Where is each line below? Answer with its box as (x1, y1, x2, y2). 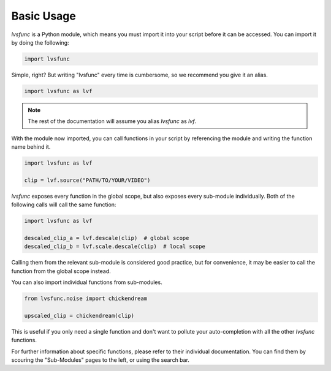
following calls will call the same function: (11, 201, 116, 208)
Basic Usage (11, 9, 76, 23)
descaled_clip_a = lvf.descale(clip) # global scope (24, 234, 189, 241)
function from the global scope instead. (11, 267, 112, 275)
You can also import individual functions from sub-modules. (11, 279, 162, 286)
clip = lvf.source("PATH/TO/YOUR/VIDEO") (24, 176, 151, 184)
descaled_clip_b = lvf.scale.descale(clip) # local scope (24, 243, 205, 250)
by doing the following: (11, 39, 70, 46)
